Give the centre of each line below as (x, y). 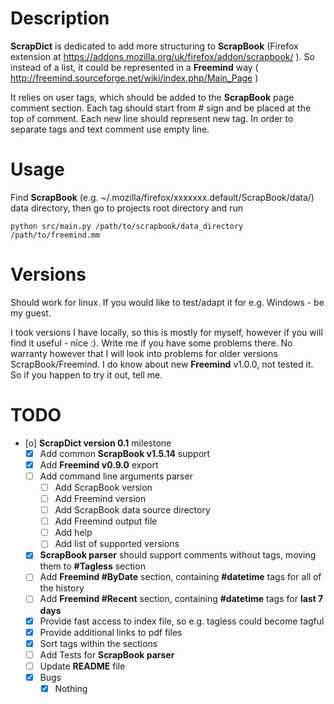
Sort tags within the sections (98, 643)
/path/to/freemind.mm (55, 235)
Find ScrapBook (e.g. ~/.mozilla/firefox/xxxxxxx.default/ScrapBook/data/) (162, 197)
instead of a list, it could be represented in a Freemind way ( (134, 67)
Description (60, 18)
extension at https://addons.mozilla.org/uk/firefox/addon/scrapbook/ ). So (162, 56)
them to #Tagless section (92, 566)
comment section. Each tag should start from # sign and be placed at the (161, 108)
